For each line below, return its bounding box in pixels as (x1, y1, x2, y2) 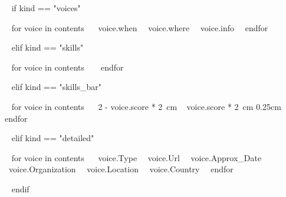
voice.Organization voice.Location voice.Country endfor (9, 163, 234, 175)
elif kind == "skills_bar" (11, 81, 101, 93)
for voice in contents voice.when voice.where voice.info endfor (11, 21, 268, 34)
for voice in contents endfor (11, 61, 124, 73)
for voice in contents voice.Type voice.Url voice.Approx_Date (11, 151, 262, 163)
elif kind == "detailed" (11, 132, 94, 144)
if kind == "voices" (11, 2, 81, 14)
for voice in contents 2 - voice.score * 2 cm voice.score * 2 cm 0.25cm (11, 100, 281, 112)
